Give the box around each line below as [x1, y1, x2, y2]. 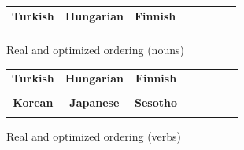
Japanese [69, 93, 120, 110]
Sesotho [134, 93, 177, 110]
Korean [13, 93, 54, 110]
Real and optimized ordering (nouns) [6, 42, 184, 58]
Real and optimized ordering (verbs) [6, 127, 182, 144]
